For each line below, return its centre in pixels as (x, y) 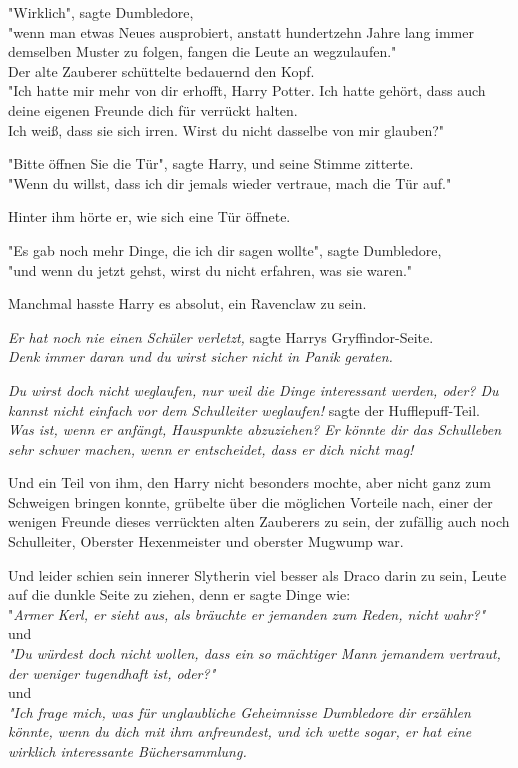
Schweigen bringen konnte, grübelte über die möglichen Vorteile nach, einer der (250, 501)
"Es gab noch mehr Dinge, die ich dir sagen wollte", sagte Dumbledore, (225, 249)
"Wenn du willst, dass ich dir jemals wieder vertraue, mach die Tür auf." (230, 182)
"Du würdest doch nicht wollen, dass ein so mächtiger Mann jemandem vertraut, (254, 653)
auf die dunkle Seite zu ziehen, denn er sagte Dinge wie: (179, 594)
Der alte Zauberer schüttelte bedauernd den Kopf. (161, 70)
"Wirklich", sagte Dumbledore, (101, 12)
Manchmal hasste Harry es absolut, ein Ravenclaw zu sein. (187, 303)
